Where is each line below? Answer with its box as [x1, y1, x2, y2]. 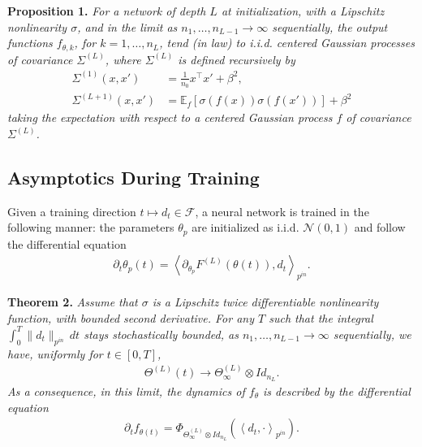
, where [105, 50, 141, 67]
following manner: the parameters [7, 219, 174, 236]
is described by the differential [263, 383, 411, 400]
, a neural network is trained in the [195, 202, 369, 219]
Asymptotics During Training [7, 164, 260, 189]
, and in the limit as [77, 18, 178, 35]
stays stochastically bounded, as [84, 325, 239, 342]
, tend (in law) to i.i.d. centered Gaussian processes [159, 34, 415, 51]
